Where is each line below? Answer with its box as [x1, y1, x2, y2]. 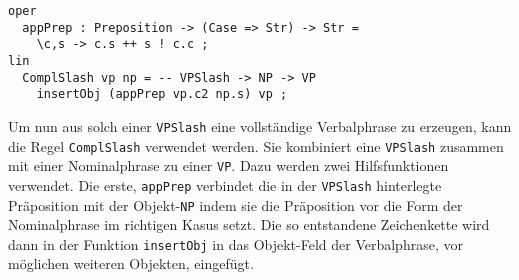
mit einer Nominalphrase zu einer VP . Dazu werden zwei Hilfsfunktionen [8, 155, 449, 176]
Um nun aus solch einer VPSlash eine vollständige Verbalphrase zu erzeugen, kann [8, 115, 512, 136]
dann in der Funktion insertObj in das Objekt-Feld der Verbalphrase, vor [8, 233, 463, 254]
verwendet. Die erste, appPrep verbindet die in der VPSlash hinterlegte [8, 174, 442, 195]
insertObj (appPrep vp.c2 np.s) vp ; [36, 87, 288, 102]
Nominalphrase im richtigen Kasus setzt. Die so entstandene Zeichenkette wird [8, 214, 490, 235]
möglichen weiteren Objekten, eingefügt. [8, 253, 254, 274]
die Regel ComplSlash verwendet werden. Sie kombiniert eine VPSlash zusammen [8, 135, 504, 156]
